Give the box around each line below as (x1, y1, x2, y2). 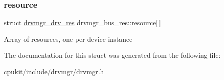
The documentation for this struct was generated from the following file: (4, 50, 221, 60)
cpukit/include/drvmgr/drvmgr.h (4, 66, 104, 76)
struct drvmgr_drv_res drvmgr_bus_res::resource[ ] (4, 17, 161, 28)
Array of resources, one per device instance (4, 33, 133, 44)
